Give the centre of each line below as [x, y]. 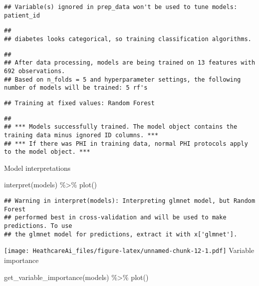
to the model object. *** [47, 152]
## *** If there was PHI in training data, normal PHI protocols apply [126, 144]
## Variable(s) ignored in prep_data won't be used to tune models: [121, 7]
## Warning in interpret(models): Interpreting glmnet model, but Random [130, 201]
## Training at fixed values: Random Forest [79, 103]
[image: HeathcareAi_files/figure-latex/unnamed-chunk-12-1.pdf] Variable [129, 250]
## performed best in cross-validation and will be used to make [115, 218]
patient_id [22, 15]
